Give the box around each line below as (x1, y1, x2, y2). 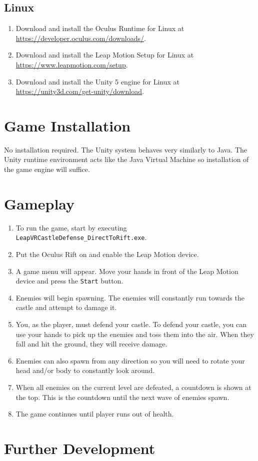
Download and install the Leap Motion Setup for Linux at (15, 49, 194, 60)
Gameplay (4, 193, 75, 213)
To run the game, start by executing (15, 222, 127, 232)
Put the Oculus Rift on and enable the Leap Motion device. (15, 249, 199, 259)
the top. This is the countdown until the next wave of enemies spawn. (15, 391, 229, 402)
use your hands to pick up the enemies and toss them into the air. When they (15, 328, 254, 339)
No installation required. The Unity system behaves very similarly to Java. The (4, 144, 247, 154)
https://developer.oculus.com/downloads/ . (15, 32, 146, 43)
